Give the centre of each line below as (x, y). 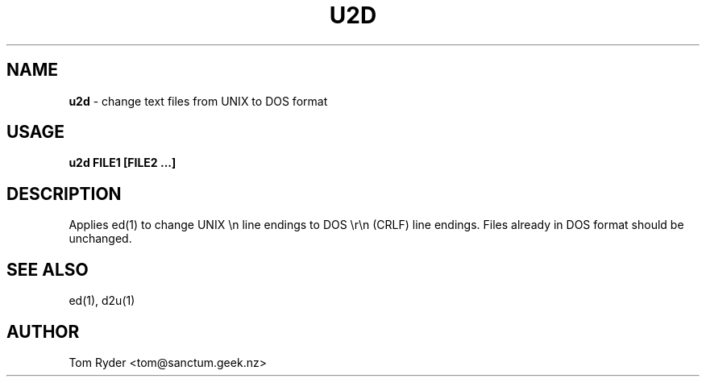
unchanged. (100, 239)
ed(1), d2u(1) (102, 301)
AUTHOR (43, 331)
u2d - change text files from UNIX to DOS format (198, 101)
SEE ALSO (48, 269)
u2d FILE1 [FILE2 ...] (123, 163)
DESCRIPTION (64, 194)
